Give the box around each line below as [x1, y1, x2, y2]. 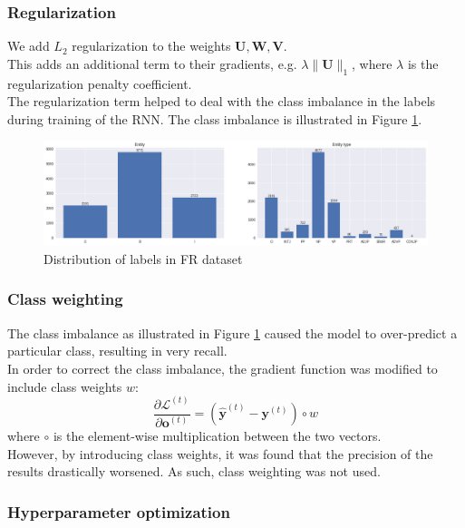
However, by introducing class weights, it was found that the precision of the [7, 444, 433, 463]
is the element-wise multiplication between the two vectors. [53, 425, 382, 445]
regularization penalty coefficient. [7, 73, 192, 93]
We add [7, 36, 50, 55]
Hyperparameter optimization [7, 500, 230, 523]
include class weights [7, 376, 122, 396]
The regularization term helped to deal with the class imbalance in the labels [7, 92, 436, 111]
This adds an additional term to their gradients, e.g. [7, 54, 297, 73]
